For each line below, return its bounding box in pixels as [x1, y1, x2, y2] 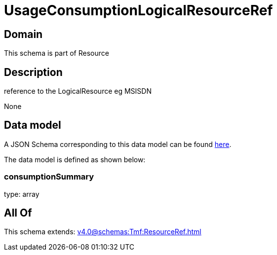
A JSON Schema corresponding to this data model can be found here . [4, 140, 232, 148]
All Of [4, 207, 32, 219]
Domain [4, 28, 43, 40]
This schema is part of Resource [4, 49, 109, 58]
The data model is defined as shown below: [4, 155, 146, 164]
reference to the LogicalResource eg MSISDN [4, 87, 152, 96]
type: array [4, 189, 40, 198]
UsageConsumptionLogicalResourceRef [4, 2, 273, 19]
